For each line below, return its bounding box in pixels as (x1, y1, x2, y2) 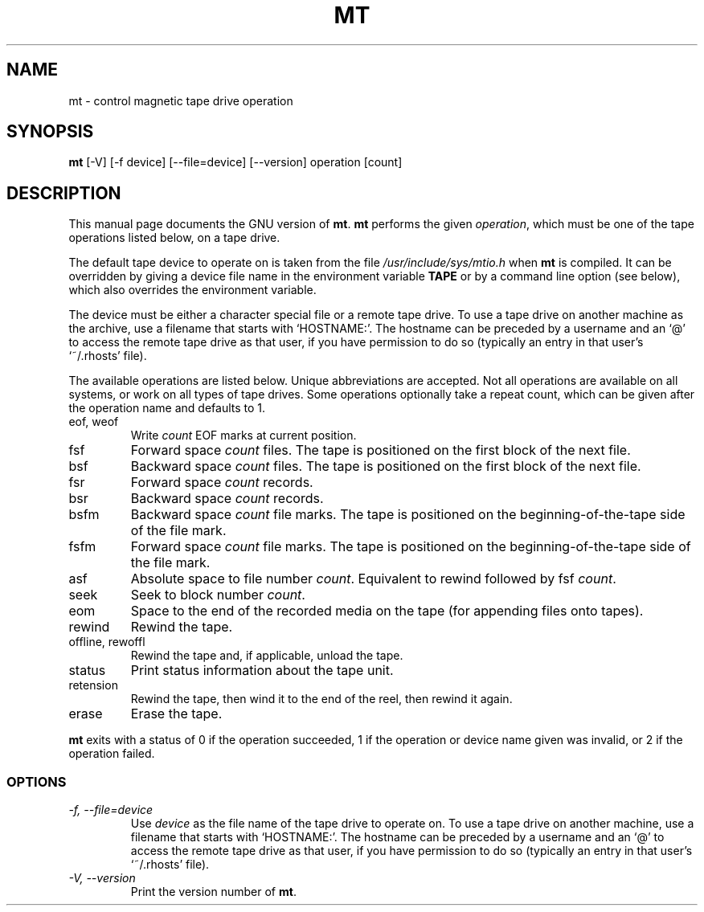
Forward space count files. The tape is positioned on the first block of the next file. (130, 442, 631, 459)
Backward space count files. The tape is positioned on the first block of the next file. (130, 458, 641, 475)
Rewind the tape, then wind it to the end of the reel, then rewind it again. (130, 692, 513, 706)
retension (68, 678, 118, 693)
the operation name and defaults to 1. (68, 401, 266, 415)
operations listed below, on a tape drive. (68, 231, 280, 245)
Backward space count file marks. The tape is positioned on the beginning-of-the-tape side (130, 506, 686, 523)
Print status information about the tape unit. (130, 662, 394, 679)
